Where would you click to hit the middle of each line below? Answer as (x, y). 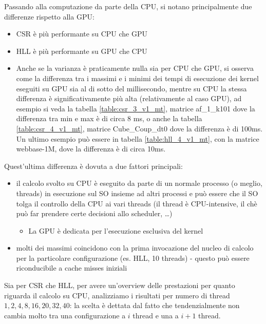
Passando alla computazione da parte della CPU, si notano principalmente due (128, 6)
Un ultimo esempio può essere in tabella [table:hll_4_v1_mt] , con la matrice (138, 138)
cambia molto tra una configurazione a (65, 315)
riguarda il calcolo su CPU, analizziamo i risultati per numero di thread (117, 295)
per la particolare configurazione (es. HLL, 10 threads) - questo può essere (133, 258)
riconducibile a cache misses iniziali (72, 268)
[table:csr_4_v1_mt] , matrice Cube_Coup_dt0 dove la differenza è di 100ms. (139, 128)
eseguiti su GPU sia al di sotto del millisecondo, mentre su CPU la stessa (131, 88)
